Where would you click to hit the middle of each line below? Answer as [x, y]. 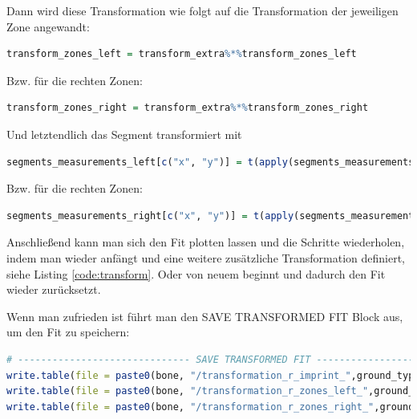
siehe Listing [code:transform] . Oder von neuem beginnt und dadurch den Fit [196, 273]
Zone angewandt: [48, 26]
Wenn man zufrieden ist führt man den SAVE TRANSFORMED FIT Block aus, [205, 316]
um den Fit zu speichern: [68, 332]
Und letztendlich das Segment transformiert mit [124, 134]
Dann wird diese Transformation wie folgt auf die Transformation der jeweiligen [202, 10]
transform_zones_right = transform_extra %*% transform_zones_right [188, 108]
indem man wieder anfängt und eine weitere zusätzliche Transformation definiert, [206, 257]
